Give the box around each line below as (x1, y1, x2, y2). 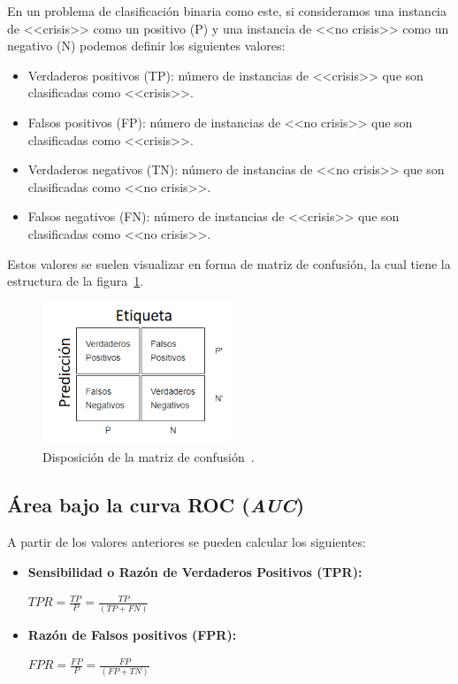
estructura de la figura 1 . (7, 272, 144, 290)
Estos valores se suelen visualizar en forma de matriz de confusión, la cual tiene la (7, 254, 451, 273)
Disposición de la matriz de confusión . (42, 448, 255, 466)
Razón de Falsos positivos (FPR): (27, 625, 237, 643)
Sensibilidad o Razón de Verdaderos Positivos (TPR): (27, 562, 363, 580)
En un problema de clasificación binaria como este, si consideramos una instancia (7, 2, 447, 19)
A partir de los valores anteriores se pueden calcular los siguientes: (7, 533, 366, 551)
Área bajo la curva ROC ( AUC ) (7, 491, 305, 519)
